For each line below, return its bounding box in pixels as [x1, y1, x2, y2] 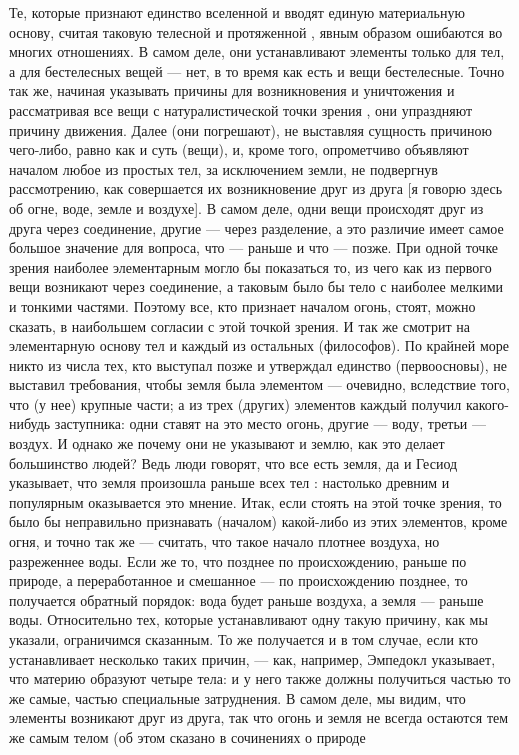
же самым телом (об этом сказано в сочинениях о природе [9, 726, 366, 747]
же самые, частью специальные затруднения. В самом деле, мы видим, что [9, 687, 466, 708]
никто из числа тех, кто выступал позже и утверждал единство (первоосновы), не [9, 354, 508, 375]
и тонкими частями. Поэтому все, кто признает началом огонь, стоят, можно [9, 295, 476, 316]
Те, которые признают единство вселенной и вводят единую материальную [9, 2, 465, 22]
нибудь [9, 413, 51, 434]
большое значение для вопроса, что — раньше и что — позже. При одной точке [9, 237, 499, 258]
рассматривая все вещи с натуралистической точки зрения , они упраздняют [9, 99, 473, 120]
